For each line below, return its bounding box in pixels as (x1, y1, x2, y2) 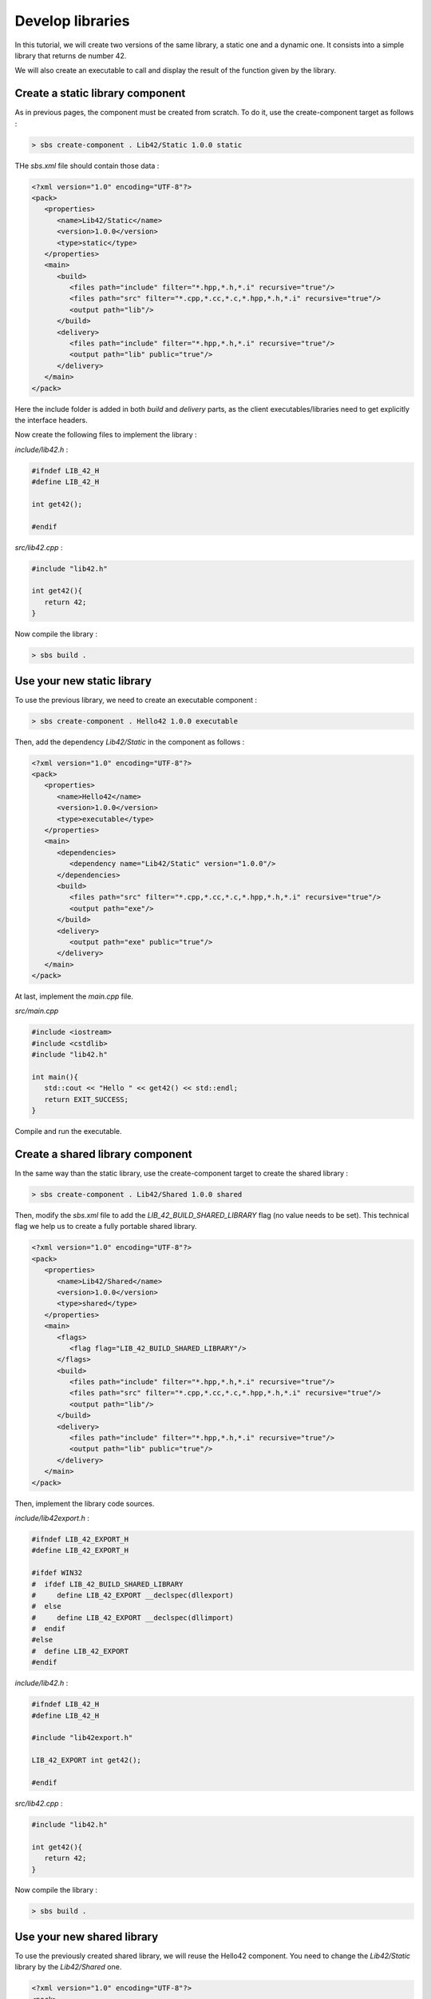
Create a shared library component (14, 1147, 192, 1161)
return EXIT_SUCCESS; (44, 1095, 129, 1103)
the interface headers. (14, 415, 88, 425)
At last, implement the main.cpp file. (14, 992, 133, 1001)
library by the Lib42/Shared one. (14, 1962, 122, 1972)
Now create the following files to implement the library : (14, 430, 197, 440)
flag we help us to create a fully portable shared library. (14, 1222, 197, 1231)
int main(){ (31, 1072, 79, 1081)
